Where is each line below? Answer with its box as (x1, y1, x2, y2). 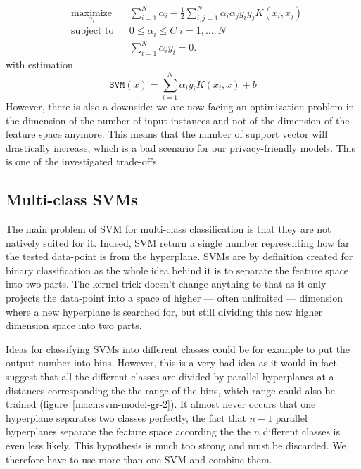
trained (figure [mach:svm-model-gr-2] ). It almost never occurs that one (6, 397, 316, 411)
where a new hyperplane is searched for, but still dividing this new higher (6, 304, 323, 319)
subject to (71, 26, 114, 37)
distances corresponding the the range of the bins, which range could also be (6, 383, 335, 397)
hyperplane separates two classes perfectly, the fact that (6, 410, 246, 425)
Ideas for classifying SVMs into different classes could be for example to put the (6, 341, 350, 356)
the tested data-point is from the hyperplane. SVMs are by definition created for (6, 249, 353, 264)
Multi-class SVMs (6, 188, 138, 210)
